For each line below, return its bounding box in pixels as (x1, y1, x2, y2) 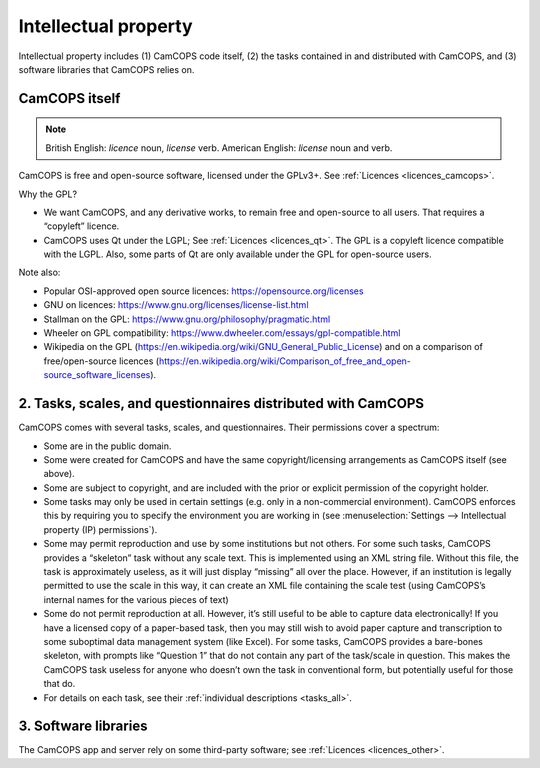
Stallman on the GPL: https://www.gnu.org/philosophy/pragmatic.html (43, 313, 331, 325)
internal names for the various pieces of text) (43, 593, 229, 605)
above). (43, 468, 75, 480)
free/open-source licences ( (43, 355, 160, 367)
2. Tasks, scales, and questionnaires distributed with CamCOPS (18, 395, 425, 412)
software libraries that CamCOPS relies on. (18, 63, 195, 75)
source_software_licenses (43, 369, 151, 381)
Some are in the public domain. (43, 440, 172, 452)
